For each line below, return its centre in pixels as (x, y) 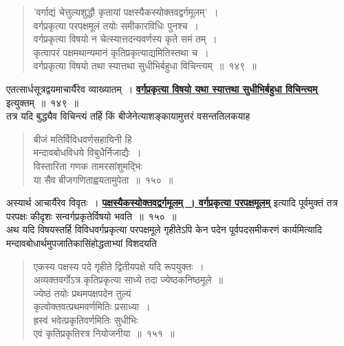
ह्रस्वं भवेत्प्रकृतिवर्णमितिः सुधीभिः (86, 320)
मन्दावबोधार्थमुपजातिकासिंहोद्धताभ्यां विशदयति (82, 242)
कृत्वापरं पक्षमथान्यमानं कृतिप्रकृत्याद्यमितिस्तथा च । (121, 52)
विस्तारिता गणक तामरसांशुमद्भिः (88, 165)
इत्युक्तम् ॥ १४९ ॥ (42, 102)
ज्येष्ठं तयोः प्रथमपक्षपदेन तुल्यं (82, 293)
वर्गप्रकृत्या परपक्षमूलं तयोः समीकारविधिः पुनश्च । (116, 25)
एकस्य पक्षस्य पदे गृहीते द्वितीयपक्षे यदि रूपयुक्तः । (119, 266)
